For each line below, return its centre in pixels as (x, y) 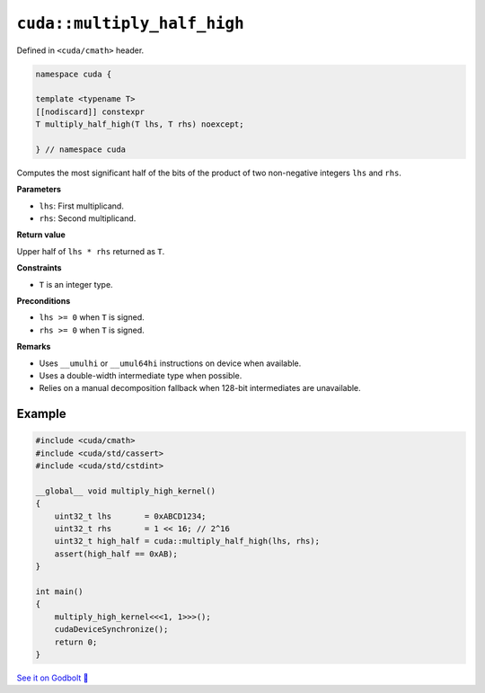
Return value (41, 235)
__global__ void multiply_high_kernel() (125, 491)
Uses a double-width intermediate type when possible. (141, 375)
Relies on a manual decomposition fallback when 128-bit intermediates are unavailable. (200, 388)
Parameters (39, 190)
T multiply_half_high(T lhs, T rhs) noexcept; (140, 124)
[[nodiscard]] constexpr (90, 111)
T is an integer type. (76, 284)
